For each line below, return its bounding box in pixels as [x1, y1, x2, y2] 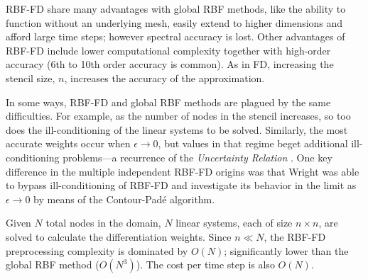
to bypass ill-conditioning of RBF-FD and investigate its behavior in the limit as [6, 178, 357, 193]
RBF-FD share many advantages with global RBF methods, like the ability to [6, 1, 346, 16]
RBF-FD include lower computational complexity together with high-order [6, 42, 331, 57]
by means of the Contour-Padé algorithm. [33, 191, 215, 206]
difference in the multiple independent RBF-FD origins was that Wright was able [6, 164, 359, 178]
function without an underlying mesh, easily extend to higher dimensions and [6, 15, 343, 30]
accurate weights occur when [6, 136, 131, 151]
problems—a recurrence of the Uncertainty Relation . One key [63, 149, 332, 164]
